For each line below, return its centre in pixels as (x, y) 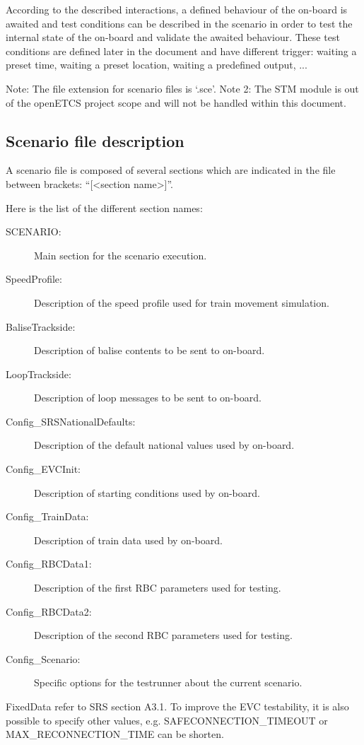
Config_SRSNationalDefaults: (71, 421)
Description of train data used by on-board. (128, 540)
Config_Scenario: (43, 658)
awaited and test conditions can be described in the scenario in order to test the (179, 23)
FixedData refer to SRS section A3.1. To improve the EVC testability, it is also (177, 706)
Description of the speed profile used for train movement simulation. (182, 302)
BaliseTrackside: (41, 326)
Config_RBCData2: (49, 611)
